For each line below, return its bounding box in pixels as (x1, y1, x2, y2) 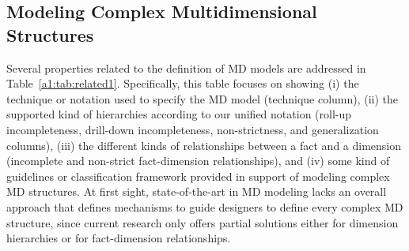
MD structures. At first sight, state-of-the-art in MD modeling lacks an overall (6, 183, 387, 200)
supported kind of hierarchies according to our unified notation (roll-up (6, 106, 352, 122)
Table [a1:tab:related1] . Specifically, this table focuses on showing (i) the (6, 75, 359, 92)
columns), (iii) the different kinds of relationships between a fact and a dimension (6, 137, 402, 153)
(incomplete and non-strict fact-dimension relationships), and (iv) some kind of (6, 152, 390, 169)
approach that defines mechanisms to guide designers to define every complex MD (6, 198, 403, 215)
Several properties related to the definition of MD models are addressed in (6, 59, 366, 76)
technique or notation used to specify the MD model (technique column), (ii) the (6, 90, 399, 107)
